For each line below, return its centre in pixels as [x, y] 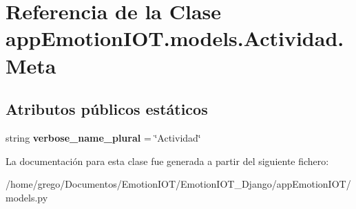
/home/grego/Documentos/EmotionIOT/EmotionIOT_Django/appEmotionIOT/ [178, 184]
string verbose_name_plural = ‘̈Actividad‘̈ [103, 137]
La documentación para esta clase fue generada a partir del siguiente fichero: [167, 161]
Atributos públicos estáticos [107, 109]
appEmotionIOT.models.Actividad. [175, 38]
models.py [27, 197]
